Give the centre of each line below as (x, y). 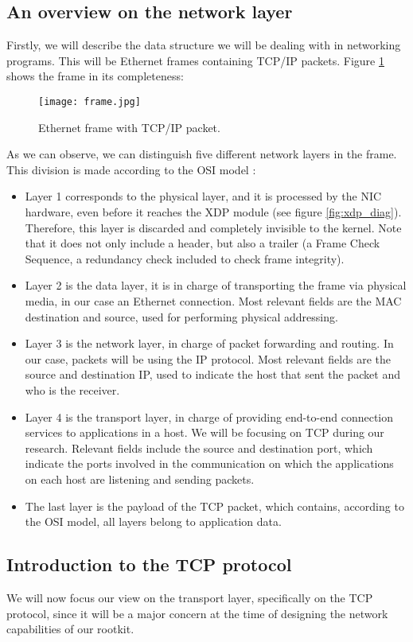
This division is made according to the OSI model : (131, 169)
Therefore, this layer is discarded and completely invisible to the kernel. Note (213, 227)
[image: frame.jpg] (90, 101)
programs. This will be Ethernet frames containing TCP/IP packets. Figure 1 (195, 60)
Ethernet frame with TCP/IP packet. (129, 127)
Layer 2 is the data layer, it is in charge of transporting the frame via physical (216, 285)
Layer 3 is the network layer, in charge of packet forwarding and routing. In (209, 343)
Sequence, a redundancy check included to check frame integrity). (185, 258)
